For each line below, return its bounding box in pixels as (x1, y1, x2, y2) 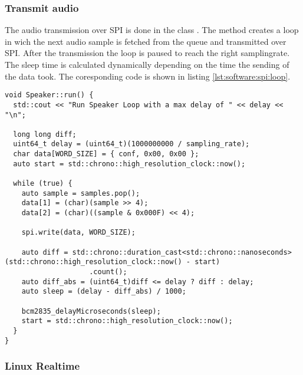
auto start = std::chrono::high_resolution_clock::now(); (13, 159, 246, 168)
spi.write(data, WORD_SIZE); (21, 228, 136, 237)
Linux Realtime (5, 358, 80, 373)
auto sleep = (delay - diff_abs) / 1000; (21, 287, 186, 296)
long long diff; (13, 130, 77, 139)
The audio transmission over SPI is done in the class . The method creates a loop (5, 24, 299, 36)
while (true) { (13, 179, 73, 188)
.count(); (89, 268, 127, 276)
